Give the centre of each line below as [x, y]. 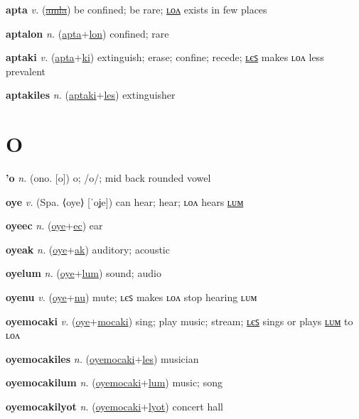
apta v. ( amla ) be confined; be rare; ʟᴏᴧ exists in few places [136, 9]
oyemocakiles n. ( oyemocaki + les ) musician [102, 358]
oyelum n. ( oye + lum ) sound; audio [84, 273]
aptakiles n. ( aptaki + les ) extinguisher [91, 95]
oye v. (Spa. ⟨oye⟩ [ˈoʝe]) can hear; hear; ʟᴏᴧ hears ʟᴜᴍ [125, 201]
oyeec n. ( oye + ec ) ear [54, 225]
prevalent [26, 71]
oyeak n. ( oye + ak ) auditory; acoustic [88, 249]
